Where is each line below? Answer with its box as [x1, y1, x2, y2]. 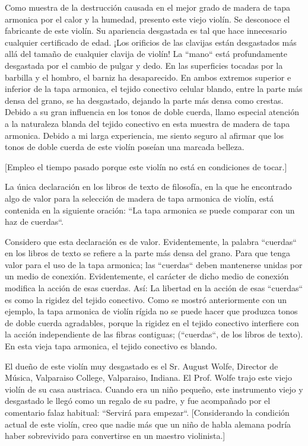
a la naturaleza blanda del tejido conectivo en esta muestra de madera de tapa [5, 117, 290, 129]
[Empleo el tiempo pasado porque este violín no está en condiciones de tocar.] [5, 160, 287, 173]
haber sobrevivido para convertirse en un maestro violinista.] [5, 429, 226, 442]
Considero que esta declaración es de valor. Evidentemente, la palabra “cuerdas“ [5, 235, 297, 247]
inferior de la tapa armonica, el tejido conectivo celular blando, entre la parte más [5, 82, 303, 95]
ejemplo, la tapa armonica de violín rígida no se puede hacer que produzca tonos [5, 305, 298, 317]
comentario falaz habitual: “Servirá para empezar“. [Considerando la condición [5, 406, 290, 418]
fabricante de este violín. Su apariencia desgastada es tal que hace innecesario [5, 24, 287, 37]
